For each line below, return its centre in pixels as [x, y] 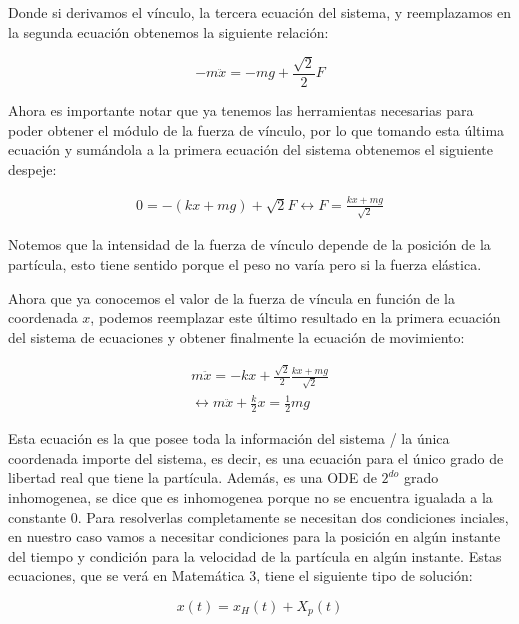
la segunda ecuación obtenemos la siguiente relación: [168, 31]
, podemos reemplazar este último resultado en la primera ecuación [295, 317]
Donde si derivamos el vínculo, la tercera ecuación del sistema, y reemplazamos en [260, 12]
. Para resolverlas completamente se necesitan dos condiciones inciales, [293, 516]
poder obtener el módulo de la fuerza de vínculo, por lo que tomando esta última [256, 129]
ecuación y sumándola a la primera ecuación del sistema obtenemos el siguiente [250, 149]
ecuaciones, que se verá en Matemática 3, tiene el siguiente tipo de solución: [240, 575]
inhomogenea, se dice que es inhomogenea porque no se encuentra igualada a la [250, 497]
